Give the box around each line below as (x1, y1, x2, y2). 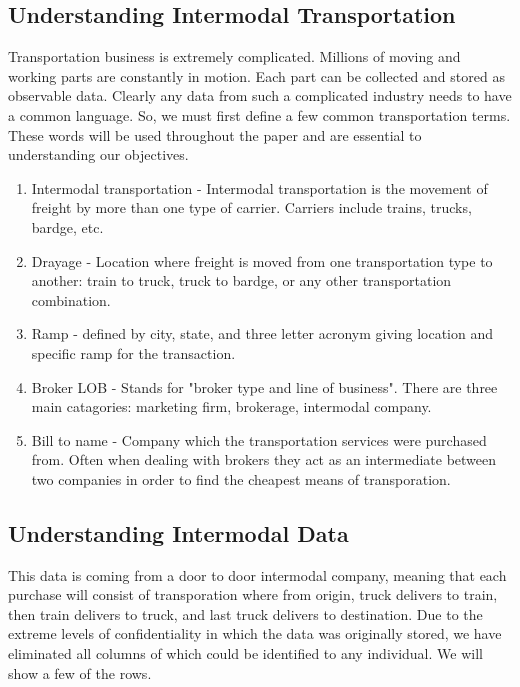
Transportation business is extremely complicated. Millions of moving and (8, 46, 461, 67)
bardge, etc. (31, 216, 104, 237)
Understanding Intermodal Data (8, 517, 349, 548)
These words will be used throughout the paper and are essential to (8, 124, 422, 145)
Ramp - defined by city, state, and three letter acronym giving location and (31, 323, 494, 344)
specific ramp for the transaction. (31, 342, 236, 363)
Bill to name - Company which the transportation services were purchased (31, 429, 487, 450)
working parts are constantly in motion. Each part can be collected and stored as (8, 65, 505, 86)
